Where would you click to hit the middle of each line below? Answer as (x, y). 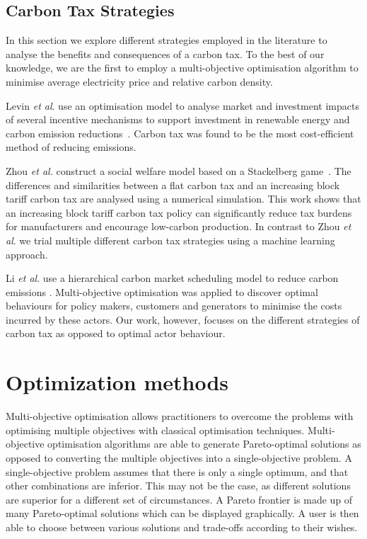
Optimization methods (117, 382)
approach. (27, 254)
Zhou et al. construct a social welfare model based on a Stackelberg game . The (179, 170)
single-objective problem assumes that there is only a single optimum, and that (177, 471)
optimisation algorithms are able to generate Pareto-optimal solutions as (204, 444)
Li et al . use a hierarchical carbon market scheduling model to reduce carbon (172, 278)
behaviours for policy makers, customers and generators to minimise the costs (174, 306)
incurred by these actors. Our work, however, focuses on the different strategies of (183, 319)
